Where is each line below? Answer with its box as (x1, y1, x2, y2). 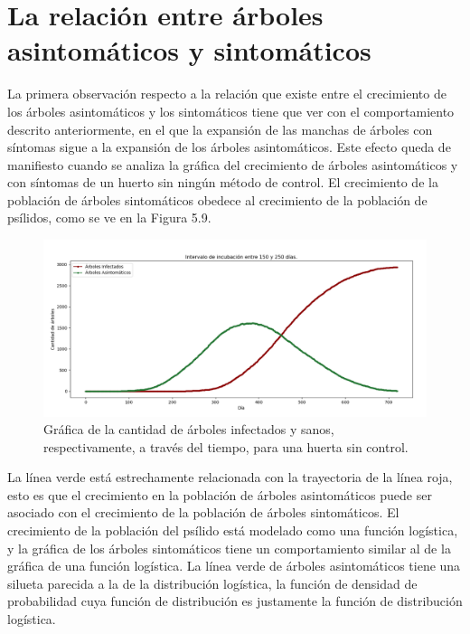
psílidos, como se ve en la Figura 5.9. (7, 208, 211, 227)
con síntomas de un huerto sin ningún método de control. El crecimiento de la (7, 173, 438, 192)
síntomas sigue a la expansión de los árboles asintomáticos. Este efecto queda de (7, 137, 451, 156)
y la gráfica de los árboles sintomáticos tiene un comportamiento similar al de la (7, 538, 451, 557)
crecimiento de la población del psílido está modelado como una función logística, (7, 521, 458, 540)
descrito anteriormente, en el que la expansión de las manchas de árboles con (7, 119, 433, 138)
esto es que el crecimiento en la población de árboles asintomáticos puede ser (7, 485, 432, 504)
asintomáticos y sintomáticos (7, 32, 371, 69)
